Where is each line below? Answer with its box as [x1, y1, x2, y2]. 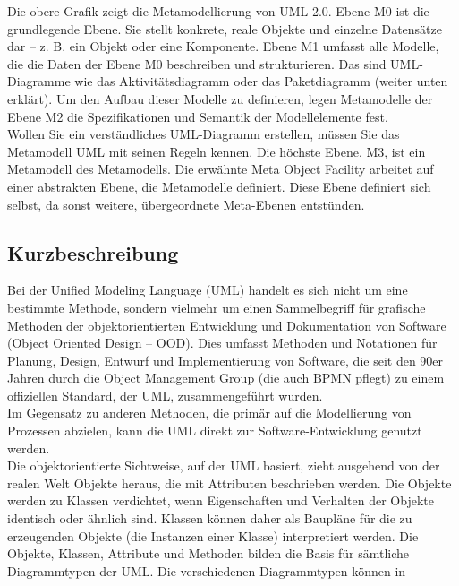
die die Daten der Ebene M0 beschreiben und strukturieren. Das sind [7, 54, 387, 73]
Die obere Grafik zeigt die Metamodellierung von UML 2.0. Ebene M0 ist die [7, 2, 429, 20]
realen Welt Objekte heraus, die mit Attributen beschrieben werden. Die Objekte [7, 473, 452, 492]
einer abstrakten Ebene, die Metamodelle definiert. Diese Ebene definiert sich [7, 177, 431, 195]
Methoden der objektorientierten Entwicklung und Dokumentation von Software [7, 315, 446, 334]
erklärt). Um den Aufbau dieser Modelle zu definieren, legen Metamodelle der [7, 89, 433, 108]
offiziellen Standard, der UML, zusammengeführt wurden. [7, 385, 323, 404]
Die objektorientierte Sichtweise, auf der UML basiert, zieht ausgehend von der [7, 456, 440, 475]
